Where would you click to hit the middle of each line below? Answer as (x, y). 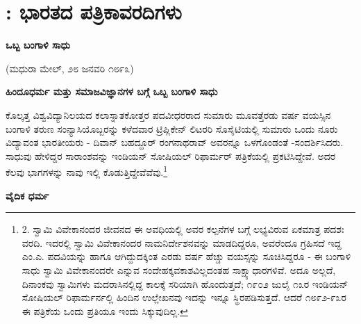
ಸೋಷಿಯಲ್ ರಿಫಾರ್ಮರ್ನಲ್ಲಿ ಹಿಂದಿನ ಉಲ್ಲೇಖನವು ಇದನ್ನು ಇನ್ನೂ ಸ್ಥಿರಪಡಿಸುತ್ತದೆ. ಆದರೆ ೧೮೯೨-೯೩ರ (184, 297)
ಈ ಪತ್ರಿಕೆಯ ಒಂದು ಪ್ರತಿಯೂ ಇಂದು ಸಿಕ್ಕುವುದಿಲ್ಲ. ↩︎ (105, 310)
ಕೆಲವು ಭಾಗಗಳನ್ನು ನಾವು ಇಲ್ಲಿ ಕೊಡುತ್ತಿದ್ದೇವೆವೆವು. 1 (87, 171)
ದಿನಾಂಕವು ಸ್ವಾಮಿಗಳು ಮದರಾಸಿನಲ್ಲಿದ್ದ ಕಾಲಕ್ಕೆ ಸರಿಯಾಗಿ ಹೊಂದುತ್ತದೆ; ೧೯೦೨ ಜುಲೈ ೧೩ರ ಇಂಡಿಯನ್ (185, 283)
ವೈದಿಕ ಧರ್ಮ (27, 195)
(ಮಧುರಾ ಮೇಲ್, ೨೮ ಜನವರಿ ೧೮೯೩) (70, 68)
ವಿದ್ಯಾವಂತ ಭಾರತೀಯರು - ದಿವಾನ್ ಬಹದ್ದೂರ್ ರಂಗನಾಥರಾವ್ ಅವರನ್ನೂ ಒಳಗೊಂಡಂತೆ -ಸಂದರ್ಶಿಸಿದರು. (175, 142)
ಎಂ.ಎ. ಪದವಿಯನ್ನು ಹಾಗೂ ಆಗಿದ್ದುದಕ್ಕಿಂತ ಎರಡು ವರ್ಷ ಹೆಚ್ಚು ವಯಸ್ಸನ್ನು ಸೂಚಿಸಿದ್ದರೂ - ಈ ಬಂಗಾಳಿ (186, 256)
